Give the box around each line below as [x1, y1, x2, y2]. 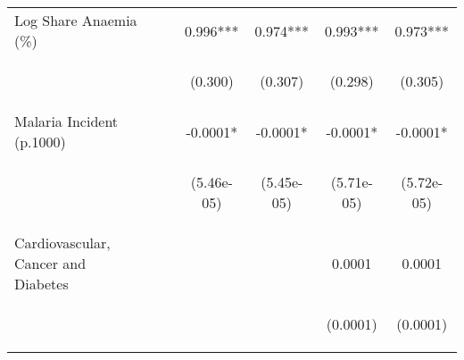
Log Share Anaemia [14, 10, 137, 30]
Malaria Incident [14, 111, 119, 131]
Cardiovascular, [14, 232, 111, 253]
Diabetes [14, 273, 69, 294]
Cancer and [14, 253, 87, 273]
